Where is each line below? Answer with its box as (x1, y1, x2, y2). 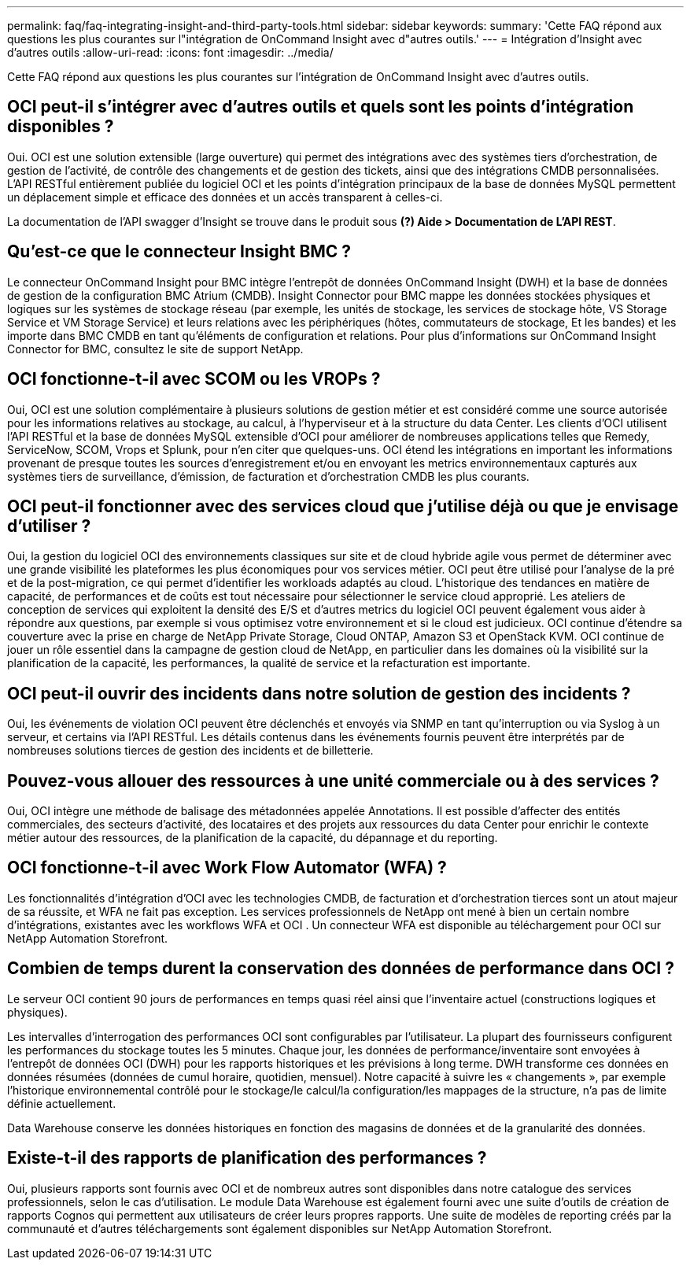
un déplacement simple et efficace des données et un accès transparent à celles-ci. (7, 190, 443, 204)
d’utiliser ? (7, 515, 91, 536)
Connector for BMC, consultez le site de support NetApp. (7, 341, 304, 356)
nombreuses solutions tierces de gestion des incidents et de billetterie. (7, 744, 374, 758)
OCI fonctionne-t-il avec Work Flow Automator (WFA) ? (7, 858, 447, 878)
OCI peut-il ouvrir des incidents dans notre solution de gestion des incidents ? (7, 683, 631, 703)
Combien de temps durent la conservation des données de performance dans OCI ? (7, 958, 674, 979)
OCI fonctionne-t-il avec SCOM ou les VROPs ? (7, 369, 381, 389)
